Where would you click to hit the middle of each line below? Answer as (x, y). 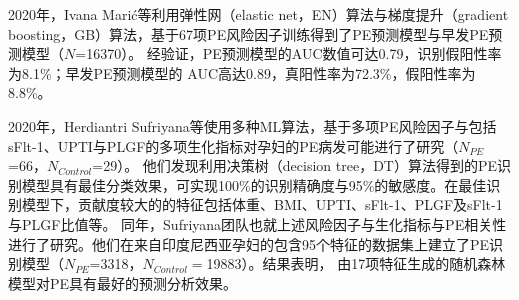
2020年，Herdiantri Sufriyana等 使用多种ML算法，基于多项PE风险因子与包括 (252, 125)
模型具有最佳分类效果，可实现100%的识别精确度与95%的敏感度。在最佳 (254, 184)
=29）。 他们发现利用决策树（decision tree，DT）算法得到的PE (295, 165)
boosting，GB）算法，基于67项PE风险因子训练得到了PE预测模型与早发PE (248, 33)
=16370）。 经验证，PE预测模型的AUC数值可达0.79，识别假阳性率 (288, 53)
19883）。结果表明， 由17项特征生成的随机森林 (356, 263)
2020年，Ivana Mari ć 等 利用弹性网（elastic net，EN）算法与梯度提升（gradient (258, 14)
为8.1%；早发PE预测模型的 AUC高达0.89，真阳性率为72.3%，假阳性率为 (242, 72)
